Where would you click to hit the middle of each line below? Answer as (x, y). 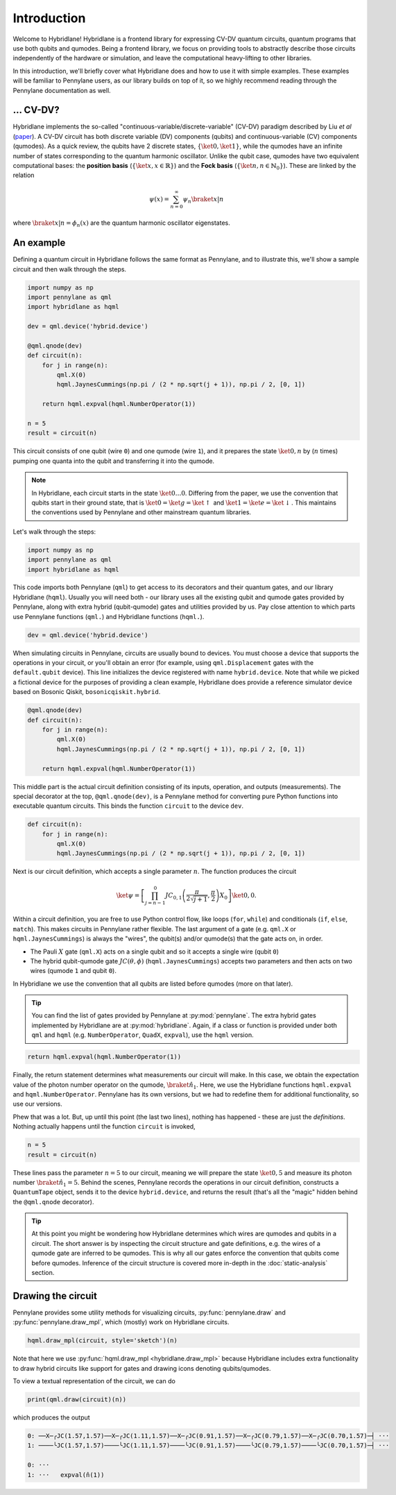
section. (43, 1273)
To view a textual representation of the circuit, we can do (94, 1381)
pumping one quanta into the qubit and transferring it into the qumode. (114, 461)
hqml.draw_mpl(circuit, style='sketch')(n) (103, 1341)
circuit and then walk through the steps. (70, 269)
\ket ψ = (128, 895)
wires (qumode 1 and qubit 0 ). (74, 971)
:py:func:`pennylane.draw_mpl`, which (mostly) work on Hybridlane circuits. (121, 1322)
